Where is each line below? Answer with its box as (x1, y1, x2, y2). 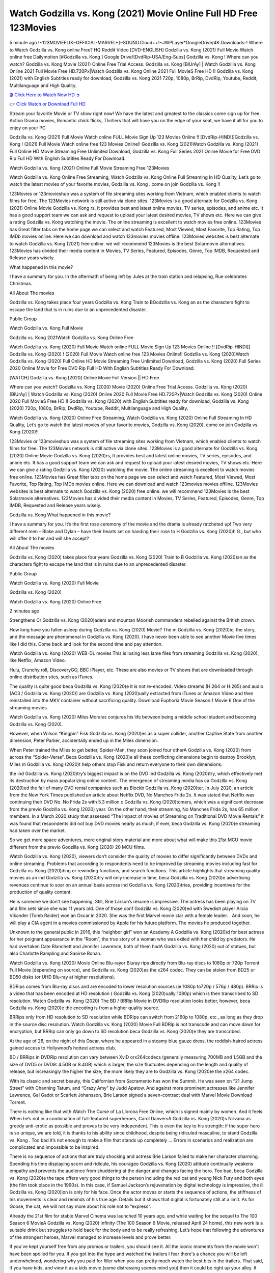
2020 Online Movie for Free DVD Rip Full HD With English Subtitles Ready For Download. (9, 365, 195, 371)
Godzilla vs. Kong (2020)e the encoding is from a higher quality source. (9, 1005, 160, 1011)
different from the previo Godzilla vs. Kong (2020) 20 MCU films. (9, 844, 145, 850)
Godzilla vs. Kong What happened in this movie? (9, 512, 111, 518)
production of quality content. (9, 889, 72, 895)
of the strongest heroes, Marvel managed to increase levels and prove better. (9, 1234, 172, 1240)
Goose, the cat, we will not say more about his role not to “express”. (9, 1203, 151, 1209)
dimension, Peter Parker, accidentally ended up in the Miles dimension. (9, 737, 158, 743)
